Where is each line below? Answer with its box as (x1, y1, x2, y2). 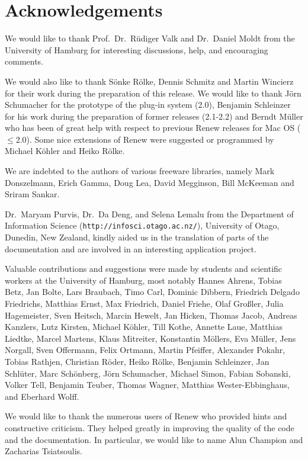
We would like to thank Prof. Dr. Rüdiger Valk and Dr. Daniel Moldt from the (5, 32, 295, 44)
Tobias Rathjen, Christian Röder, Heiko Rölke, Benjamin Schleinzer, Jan (5, 355, 269, 368)
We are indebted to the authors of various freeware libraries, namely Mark (5, 165, 275, 177)
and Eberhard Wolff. (5, 390, 79, 402)
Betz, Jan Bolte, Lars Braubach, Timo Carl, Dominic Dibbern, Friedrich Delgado (5, 285, 300, 298)
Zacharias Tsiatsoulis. (5, 445, 83, 457)
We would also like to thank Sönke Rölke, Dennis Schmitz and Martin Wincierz (5, 75, 294, 87)
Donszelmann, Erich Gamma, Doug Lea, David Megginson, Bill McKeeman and (5, 176, 294, 188)
